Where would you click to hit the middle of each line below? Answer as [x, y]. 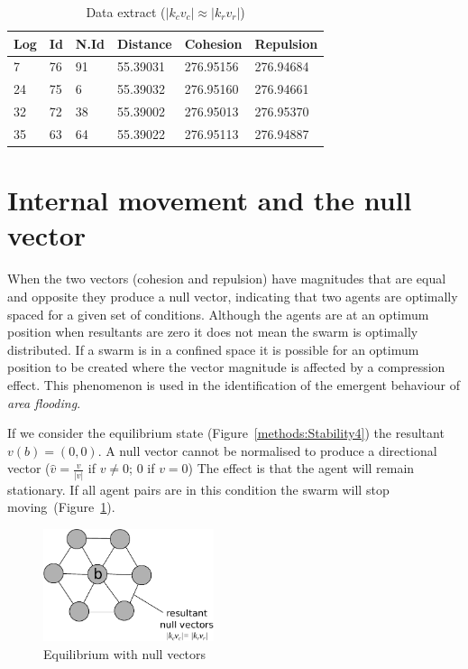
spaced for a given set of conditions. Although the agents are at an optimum [218, 314]
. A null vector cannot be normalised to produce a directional [267, 450]
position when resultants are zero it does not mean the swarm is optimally [213, 332]
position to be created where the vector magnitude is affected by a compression [226, 367]
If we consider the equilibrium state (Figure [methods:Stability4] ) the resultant [226, 433]
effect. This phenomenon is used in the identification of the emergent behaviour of [234, 384]
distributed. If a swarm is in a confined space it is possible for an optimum [213, 349]
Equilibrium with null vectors [125, 653]
